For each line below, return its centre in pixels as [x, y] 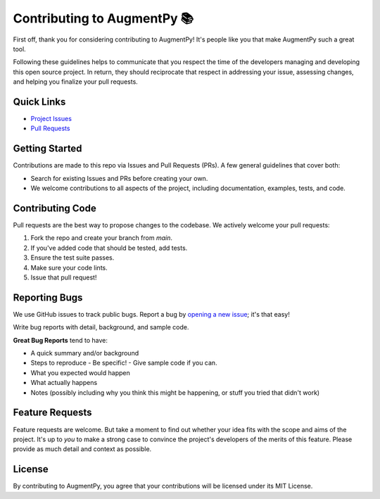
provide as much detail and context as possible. [82, 449]
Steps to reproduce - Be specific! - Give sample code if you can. [124, 363]
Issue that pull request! [64, 277]
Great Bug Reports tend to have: [61, 340]
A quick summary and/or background [85, 353]
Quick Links [39, 102]
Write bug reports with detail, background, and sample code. [101, 327]
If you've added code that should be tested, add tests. [109, 248]
